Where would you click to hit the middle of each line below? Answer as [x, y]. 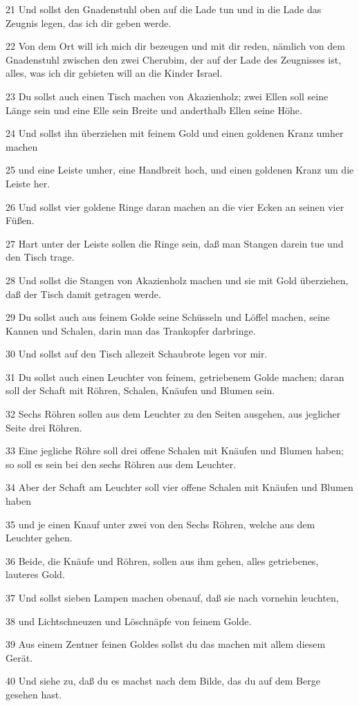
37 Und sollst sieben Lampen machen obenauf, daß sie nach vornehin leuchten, [172, 597]
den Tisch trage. [40, 257]
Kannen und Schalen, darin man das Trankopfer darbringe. [131, 330]
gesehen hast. [34, 694]
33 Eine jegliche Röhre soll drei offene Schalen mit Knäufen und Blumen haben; [175, 450]
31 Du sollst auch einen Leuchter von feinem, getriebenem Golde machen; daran [175, 377]
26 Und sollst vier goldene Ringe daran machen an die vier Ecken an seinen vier [175, 206]
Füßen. [20, 220]
